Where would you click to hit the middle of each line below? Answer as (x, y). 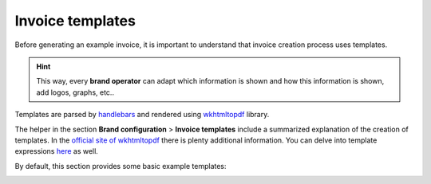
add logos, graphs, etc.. (75, 92)
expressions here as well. (57, 151)
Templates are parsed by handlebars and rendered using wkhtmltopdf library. (142, 115)
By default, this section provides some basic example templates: (121, 166)
